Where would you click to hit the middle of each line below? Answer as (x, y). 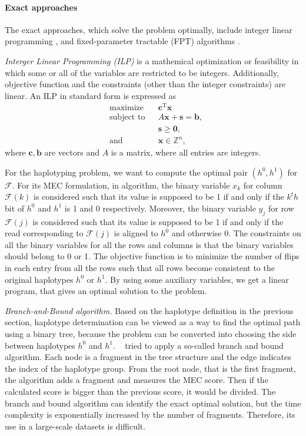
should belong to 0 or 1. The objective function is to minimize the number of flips (152, 256)
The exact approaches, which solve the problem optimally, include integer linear (149, 29)
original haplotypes (39, 279)
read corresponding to (44, 233)
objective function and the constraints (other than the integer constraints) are (145, 84)
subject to (127, 118)
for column (263, 185)
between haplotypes (40, 345)
